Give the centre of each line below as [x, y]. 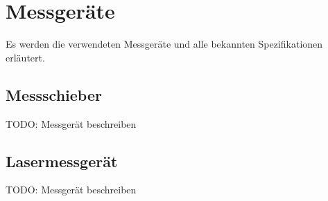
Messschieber [54, 94]
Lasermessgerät [62, 161]
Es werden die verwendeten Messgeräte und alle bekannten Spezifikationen [164, 44]
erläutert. [25, 57]
